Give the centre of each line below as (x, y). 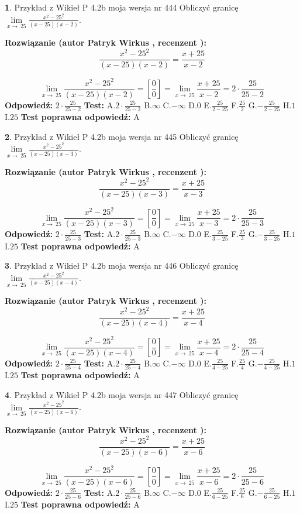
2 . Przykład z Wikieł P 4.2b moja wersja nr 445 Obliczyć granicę (122, 136)
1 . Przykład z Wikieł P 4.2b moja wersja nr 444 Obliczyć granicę (122, 7)
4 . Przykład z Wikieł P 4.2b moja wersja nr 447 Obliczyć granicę (122, 394)
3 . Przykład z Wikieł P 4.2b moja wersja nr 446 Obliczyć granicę (122, 265)
